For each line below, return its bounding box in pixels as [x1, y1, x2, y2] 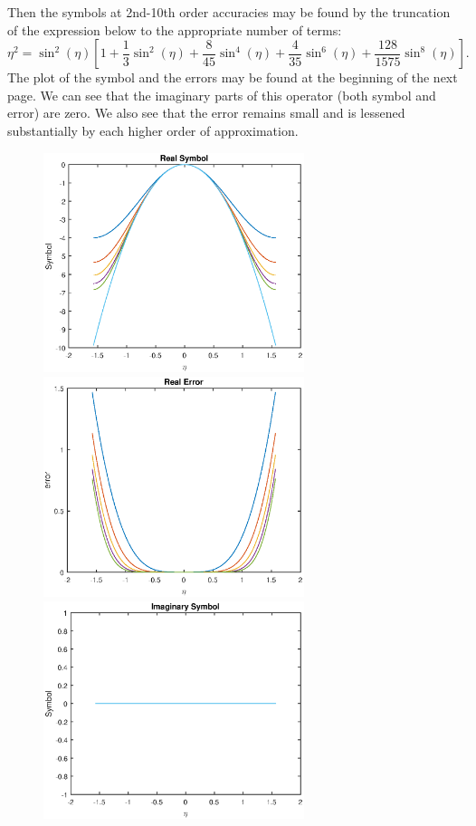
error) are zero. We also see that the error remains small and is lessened [7, 103, 405, 122]
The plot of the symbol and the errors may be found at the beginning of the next [7, 68, 458, 87]
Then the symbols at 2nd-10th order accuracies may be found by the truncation [7, 3, 451, 21]
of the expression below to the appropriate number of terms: [7, 20, 342, 39]
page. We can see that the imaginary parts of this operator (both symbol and [7, 85, 436, 104]
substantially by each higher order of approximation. [7, 120, 299, 139]
